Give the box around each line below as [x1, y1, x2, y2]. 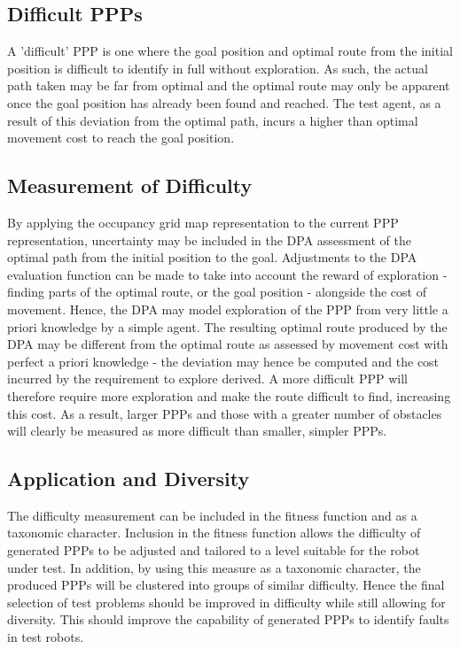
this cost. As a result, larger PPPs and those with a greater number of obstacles [7, 404, 442, 422]
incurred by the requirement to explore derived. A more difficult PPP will [7, 369, 408, 388]
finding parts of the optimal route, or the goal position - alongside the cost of [7, 282, 426, 301]
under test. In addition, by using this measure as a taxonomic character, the [7, 558, 421, 576]
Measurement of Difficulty [7, 172, 253, 199]
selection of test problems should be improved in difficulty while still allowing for [7, 592, 446, 611]
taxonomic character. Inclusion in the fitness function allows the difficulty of [7, 523, 421, 542]
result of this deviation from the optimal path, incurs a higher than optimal [7, 111, 418, 129]
